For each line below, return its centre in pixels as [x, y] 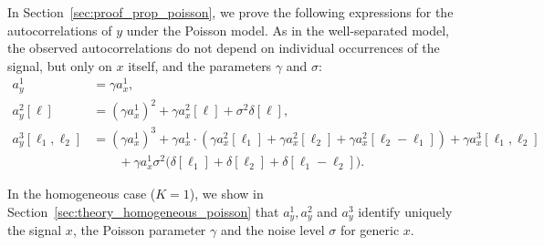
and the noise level [272, 230]
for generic [370, 230]
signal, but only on [60, 65]
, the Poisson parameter [139, 230]
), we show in [226, 194]
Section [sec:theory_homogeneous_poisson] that [143, 211]
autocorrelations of [60, 30]
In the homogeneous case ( [82, 194]
